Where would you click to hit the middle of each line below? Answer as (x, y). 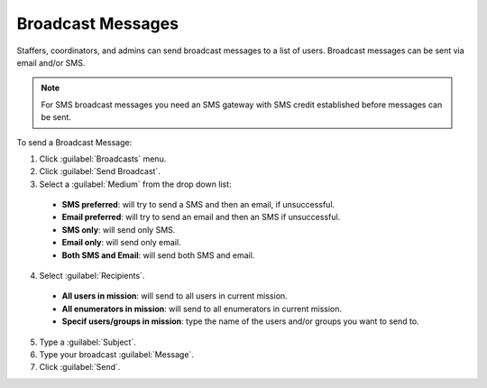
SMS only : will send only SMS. (119, 229)
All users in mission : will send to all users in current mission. (175, 296)
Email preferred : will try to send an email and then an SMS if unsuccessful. (201, 217)
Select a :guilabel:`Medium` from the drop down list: (135, 184)
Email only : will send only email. (121, 243)
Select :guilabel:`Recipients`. (92, 276)
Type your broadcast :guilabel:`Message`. (116, 354)
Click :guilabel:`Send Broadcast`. (100, 171)
